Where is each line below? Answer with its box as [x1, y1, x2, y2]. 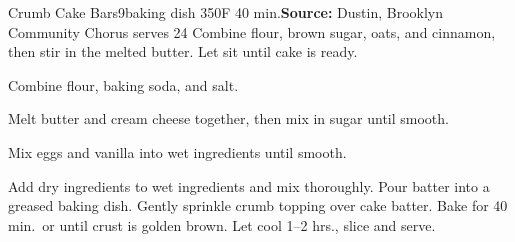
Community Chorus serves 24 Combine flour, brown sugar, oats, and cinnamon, [8, 21, 496, 42]
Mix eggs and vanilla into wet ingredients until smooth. [8, 141, 347, 162]
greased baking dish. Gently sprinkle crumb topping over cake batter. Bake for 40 [8, 195, 508, 216]
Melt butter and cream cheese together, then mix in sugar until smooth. [8, 108, 449, 129]
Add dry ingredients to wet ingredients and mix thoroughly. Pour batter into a [8, 175, 490, 196]
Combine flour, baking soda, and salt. [8, 74, 239, 95]
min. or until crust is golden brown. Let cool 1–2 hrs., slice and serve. [8, 214, 436, 235]
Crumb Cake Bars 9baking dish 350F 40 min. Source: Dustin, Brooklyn [8, 2, 444, 22]
